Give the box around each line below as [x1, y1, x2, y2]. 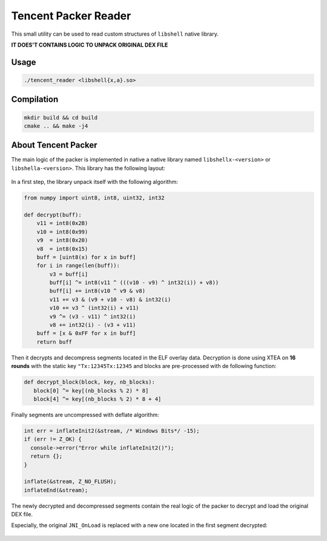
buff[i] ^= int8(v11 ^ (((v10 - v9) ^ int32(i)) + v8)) [49, 279, 219, 286]
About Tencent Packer [11, 140, 97, 151]
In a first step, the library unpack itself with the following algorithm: [11, 179, 178, 186]
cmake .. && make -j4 [24, 122, 88, 130]
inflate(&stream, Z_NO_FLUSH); [24, 478, 117, 485]
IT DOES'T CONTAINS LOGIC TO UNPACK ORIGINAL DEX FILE [11, 41, 168, 48]
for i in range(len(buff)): [36, 262, 121, 269]
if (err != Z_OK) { [24, 436, 82, 443]
